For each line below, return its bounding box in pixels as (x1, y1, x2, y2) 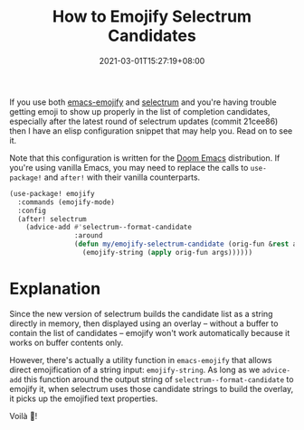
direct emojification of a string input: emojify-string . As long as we (9, 364, 261, 375)
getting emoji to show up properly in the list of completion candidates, (9, 106, 271, 117)
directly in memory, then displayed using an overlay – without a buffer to (9, 318, 279, 329)
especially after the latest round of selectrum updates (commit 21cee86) (9, 116, 279, 126)
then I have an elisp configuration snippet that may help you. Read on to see (9, 125, 293, 136)
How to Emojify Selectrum (52, 6, 252, 27)
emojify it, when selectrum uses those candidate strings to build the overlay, (9, 383, 294, 394)
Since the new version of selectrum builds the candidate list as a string (9, 308, 273, 319)
